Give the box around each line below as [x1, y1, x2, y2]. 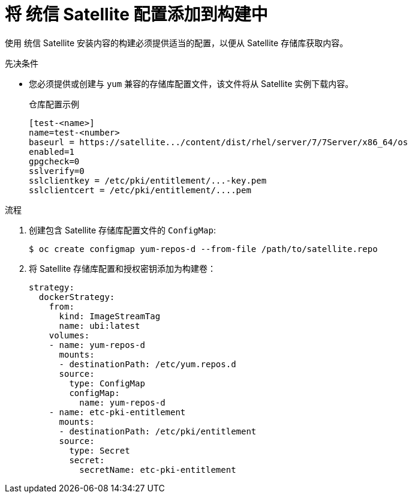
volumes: [49, 330, 90, 340]
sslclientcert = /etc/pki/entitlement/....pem [29, 185, 251, 195]
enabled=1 [29, 146, 74, 157]
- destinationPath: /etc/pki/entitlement [59, 426, 257, 436]
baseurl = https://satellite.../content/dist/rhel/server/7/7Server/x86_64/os [29, 137, 408, 147]
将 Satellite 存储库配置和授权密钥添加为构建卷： [29, 263, 216, 274]
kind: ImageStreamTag [59, 311, 161, 321]
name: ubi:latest [59, 320, 140, 331]
